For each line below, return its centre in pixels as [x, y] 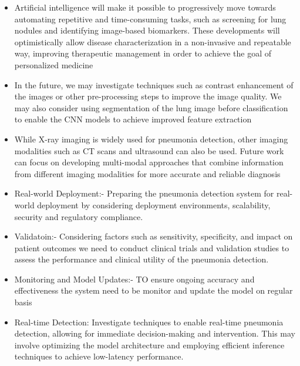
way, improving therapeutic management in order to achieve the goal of [143, 53]
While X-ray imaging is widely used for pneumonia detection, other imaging [151, 139]
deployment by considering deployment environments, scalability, [154, 204]
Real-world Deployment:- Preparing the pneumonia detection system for [144, 193]
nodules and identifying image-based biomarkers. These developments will [147, 30]
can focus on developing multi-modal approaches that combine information [149, 162]
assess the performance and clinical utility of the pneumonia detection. [141, 259]
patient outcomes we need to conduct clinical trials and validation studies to [152, 247]
